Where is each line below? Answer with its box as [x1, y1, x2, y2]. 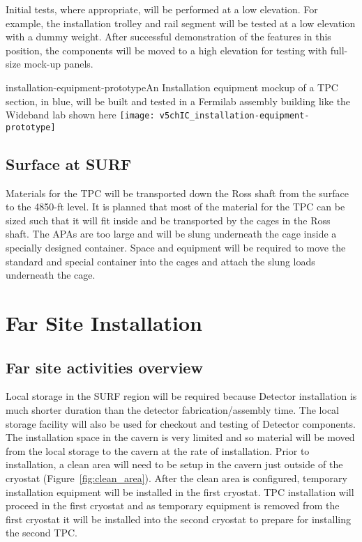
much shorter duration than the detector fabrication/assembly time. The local [6, 403, 339, 417]
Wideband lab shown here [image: [6, 107, 155, 122]
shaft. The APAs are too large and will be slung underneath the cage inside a [6, 226, 337, 241]
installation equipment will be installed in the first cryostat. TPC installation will [6, 484, 354, 499]
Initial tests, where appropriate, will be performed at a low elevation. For [6, 2, 318, 16]
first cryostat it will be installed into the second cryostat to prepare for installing [6, 511, 351, 526]
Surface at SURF [6, 153, 132, 174]
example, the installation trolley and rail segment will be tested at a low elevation [6, 15, 356, 30]
